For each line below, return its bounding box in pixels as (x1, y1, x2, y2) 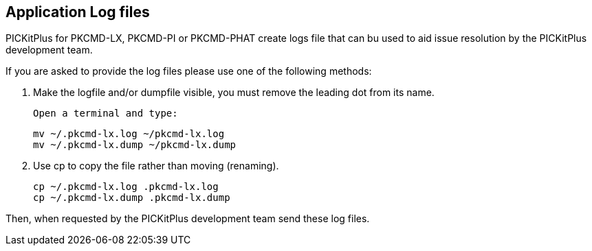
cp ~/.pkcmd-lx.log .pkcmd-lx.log (33, 181, 219, 193)
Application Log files (6, 3, 150, 21)
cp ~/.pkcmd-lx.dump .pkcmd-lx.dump (33, 192, 230, 204)
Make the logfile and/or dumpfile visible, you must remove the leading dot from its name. (33, 86, 435, 99)
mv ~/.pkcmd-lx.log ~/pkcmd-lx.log (33, 128, 225, 140)
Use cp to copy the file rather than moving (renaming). (33, 160, 279, 172)
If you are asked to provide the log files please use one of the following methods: (6, 65, 372, 77)
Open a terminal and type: (33, 108, 178, 119)
